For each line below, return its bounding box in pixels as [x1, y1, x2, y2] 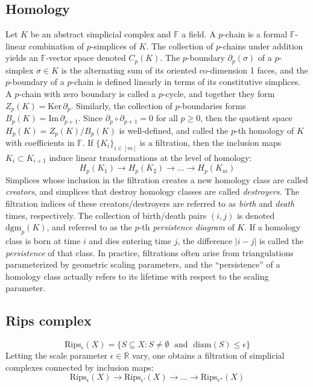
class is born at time [5, 234, 81, 247]
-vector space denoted [46, 51, 126, 64]
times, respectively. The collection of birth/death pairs [5, 209, 207, 221]
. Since [78, 112, 103, 124]
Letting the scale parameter [5, 349, 108, 362]
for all [156, 112, 178, 124]
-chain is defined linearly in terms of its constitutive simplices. [71, 75, 301, 88]
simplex [5, 63, 34, 76]
